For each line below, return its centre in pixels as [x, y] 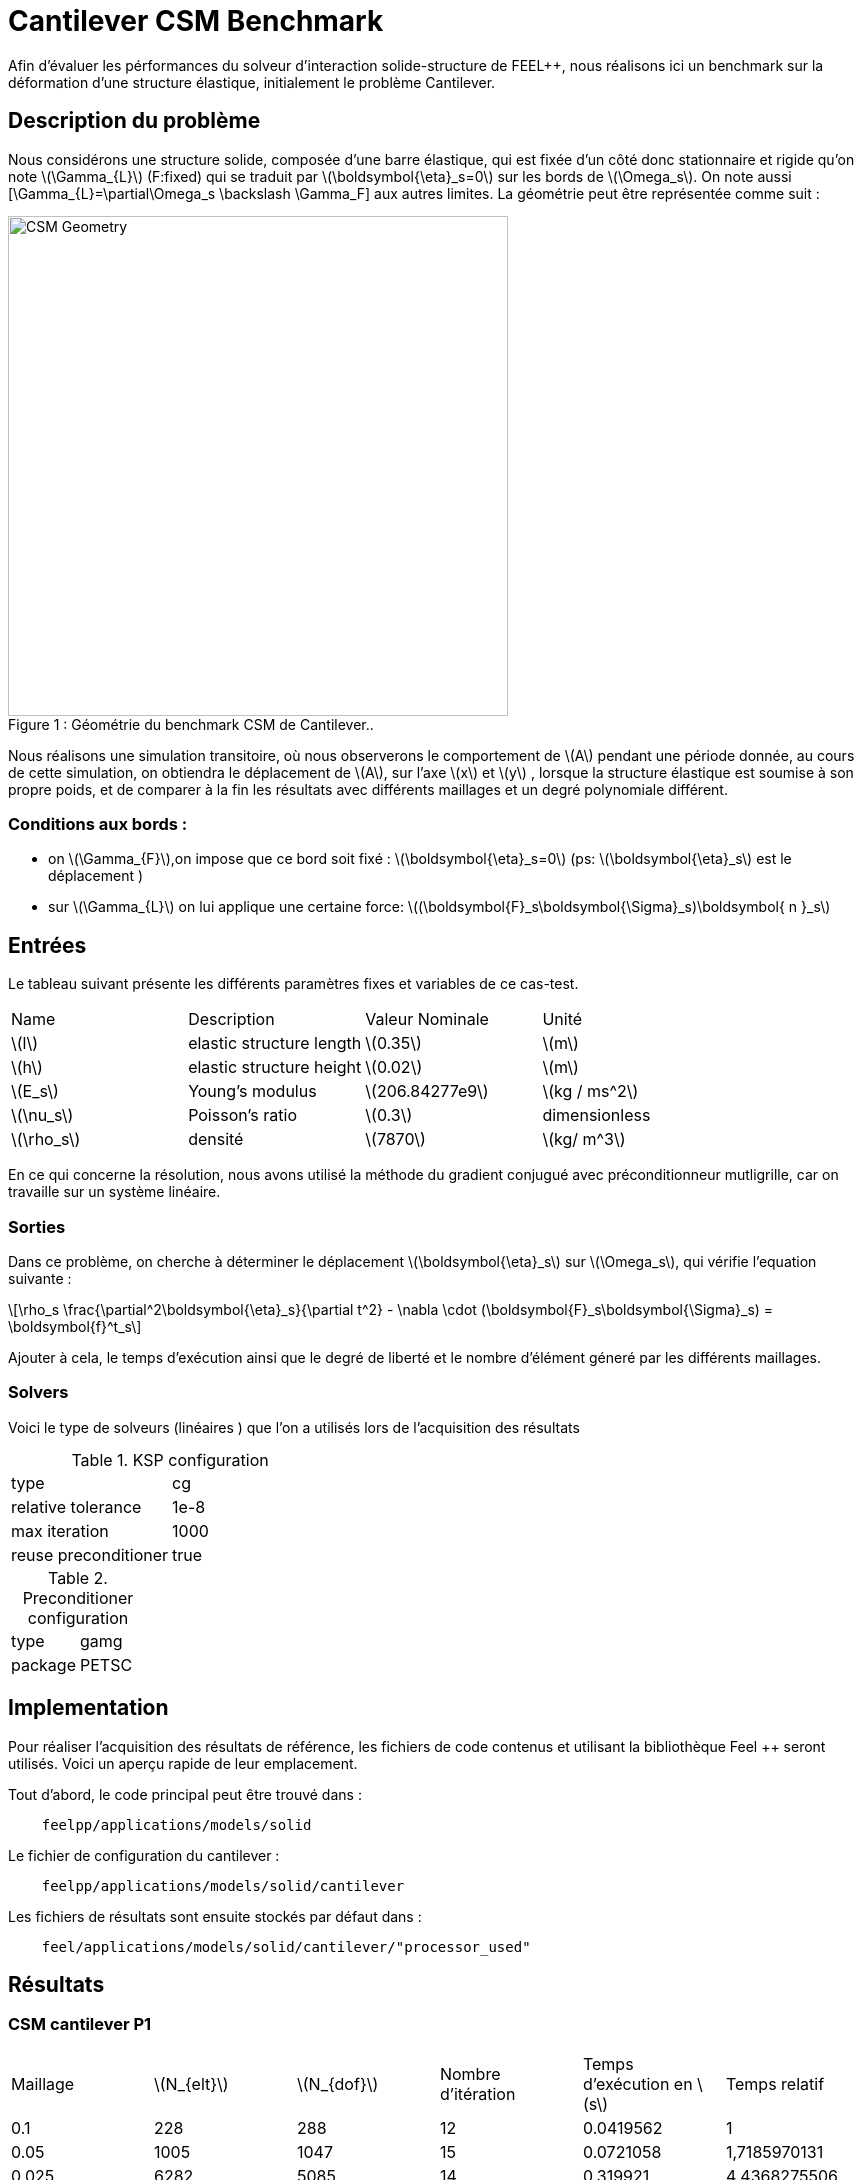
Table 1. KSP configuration [170, 1459]
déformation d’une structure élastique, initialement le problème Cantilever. [252, 82]
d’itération [477, 2093]
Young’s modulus [252, 1091]
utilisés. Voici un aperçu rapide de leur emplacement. [183, 1763]
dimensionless [596, 1115]
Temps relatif [775, 2083]
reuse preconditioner [90, 1554]
